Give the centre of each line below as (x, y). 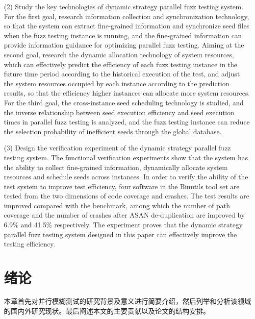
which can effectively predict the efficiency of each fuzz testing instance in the (121, 64)
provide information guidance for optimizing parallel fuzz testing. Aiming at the (124, 45)
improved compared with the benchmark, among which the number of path (117, 205)
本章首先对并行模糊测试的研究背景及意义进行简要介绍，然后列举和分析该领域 (127, 301)
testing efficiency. (30, 244)
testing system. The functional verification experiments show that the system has (126, 157)
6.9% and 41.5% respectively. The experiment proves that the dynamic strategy (123, 225)
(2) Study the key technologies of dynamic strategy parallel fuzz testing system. (124, 6)
